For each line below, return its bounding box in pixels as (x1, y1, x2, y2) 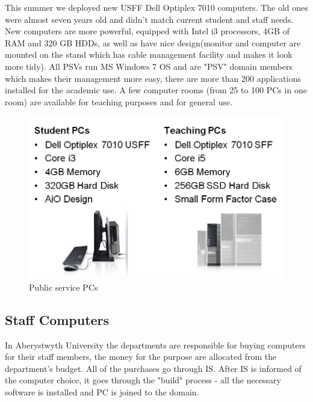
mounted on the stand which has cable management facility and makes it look (5, 48, 293, 61)
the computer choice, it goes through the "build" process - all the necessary (5, 374, 281, 386)
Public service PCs (29, 280, 98, 293)
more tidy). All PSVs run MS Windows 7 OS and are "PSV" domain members (5, 60, 293, 72)
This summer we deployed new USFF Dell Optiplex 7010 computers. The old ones (5, 1, 308, 13)
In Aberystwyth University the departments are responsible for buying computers (5, 338, 306, 351)
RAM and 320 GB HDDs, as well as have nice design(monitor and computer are (5, 36, 301, 49)
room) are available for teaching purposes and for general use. (5, 95, 233, 108)
